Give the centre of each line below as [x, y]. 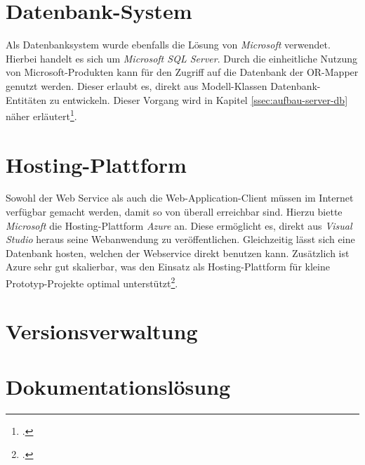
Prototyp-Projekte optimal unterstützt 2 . [92, 282]
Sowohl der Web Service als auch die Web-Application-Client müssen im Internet [180, 198]
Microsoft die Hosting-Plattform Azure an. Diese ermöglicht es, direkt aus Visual [179, 225]
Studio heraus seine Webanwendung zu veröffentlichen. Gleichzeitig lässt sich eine [180, 239]
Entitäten [26, 99]
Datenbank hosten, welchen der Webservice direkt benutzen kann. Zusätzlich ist [178, 253]
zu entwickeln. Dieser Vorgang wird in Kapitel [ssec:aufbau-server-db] [199, 99]
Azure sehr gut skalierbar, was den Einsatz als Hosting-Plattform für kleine [168, 267]
